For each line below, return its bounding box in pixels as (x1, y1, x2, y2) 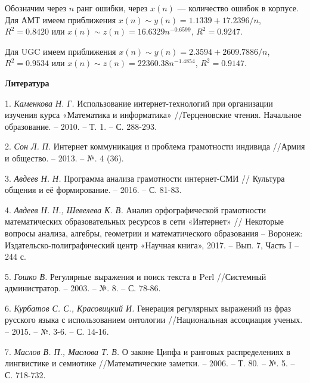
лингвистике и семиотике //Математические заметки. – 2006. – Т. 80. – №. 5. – (5, 357, 295, 369)
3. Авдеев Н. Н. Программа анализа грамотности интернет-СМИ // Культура (5, 172, 285, 184)
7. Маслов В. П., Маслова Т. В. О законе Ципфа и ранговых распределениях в (5, 345, 290, 357)
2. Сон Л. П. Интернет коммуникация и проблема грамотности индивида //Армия (5, 140, 305, 152)
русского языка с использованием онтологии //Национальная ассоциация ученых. (5, 313, 303, 326)
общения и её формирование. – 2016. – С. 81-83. (5, 183, 182, 196)
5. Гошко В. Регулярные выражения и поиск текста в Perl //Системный (5, 270, 266, 282)
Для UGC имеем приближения (5, 45, 116, 57)
